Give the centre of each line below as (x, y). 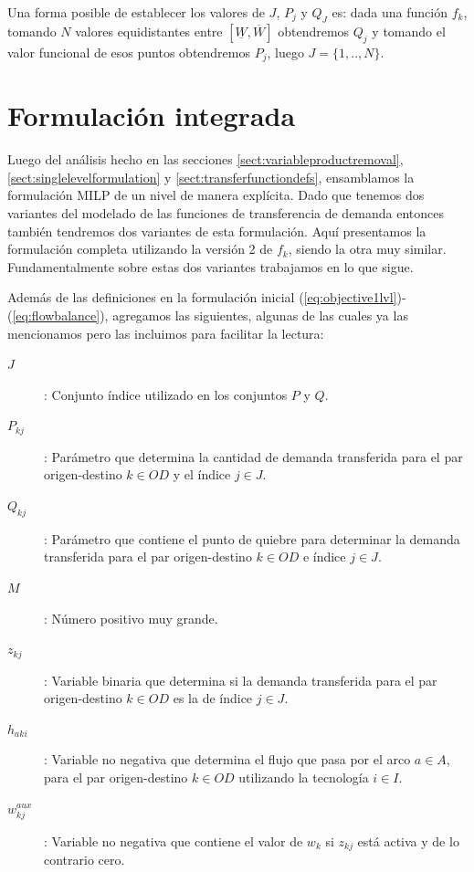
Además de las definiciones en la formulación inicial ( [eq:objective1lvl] (202, 297)
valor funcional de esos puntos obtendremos (129, 52)
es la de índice (213, 698)
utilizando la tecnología (304, 777)
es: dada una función (390, 12)
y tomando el (409, 31)
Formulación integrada (152, 116)
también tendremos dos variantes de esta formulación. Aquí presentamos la (217, 231)
